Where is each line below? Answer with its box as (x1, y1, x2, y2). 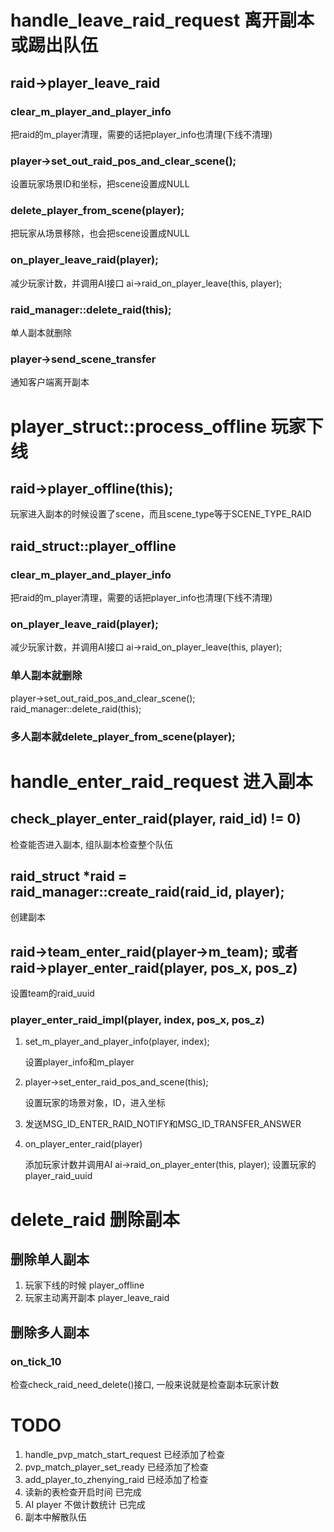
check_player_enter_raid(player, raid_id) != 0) (10, 811, 302, 828)
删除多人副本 (10, 1324, 90, 1341)
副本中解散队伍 (24, 1511, 87, 1523)
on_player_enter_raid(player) (24, 1138, 143, 1150)
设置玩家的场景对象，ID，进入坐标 (24, 1097, 166, 1109)
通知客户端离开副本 (10, 376, 90, 388)
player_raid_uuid (24, 1170, 93, 1182)
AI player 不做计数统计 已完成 (24, 1499, 146, 1511)
